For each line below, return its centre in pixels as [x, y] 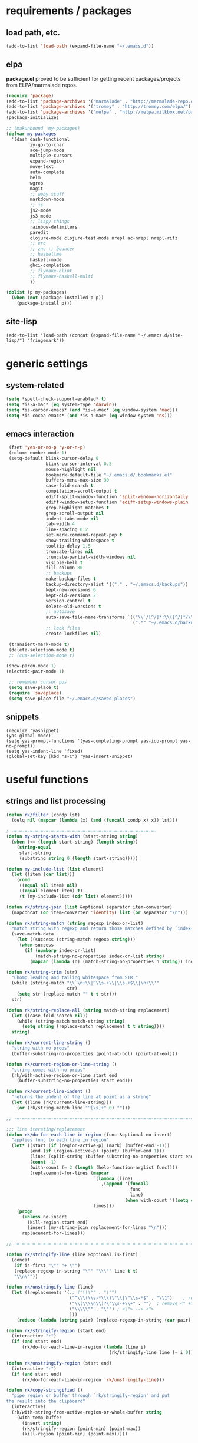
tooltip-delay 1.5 [68, 546]
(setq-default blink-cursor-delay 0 [54, 458]
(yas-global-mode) [29, 736]
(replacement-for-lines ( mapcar [70, 1173]
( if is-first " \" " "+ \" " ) [47, 1266]
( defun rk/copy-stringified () [44, 1390]
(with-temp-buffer [39, 1418]
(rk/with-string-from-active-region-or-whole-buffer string [87, 1412]
